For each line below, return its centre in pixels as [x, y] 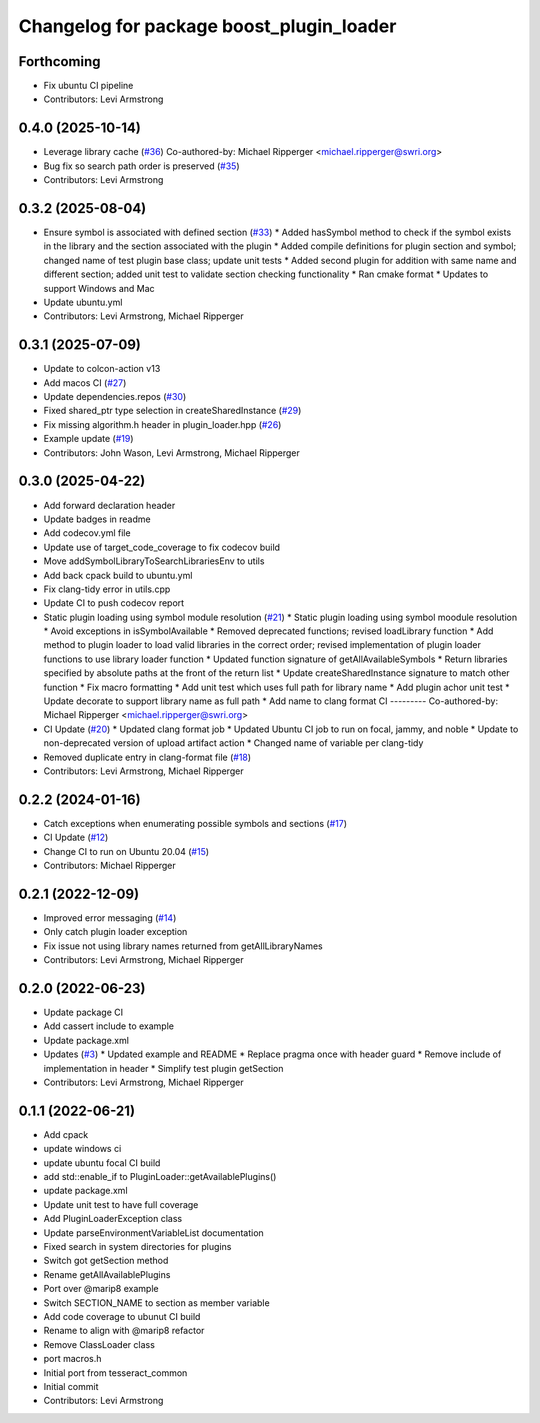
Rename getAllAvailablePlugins [107, 1274]
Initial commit [71, 1386]
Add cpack [66, 1134]
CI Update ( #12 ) [76, 837]
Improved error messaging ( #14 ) [110, 917]
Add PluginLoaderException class [113, 1219]
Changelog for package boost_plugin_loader [207, 26]
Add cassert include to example [109, 1026]
